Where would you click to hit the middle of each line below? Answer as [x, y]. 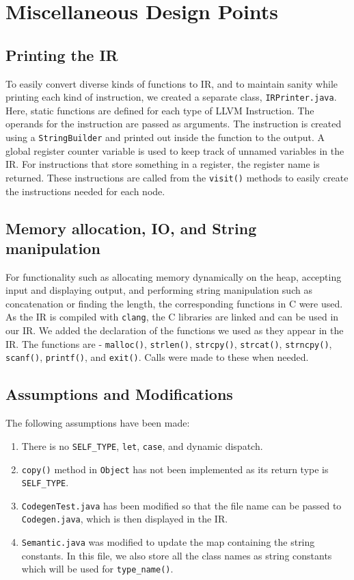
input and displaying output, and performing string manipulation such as [159, 290]
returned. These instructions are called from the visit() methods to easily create [177, 177]
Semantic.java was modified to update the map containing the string [168, 542]
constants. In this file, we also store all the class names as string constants [177, 555]
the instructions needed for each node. [85, 191]
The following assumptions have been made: [98, 423]
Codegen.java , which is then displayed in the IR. [125, 519]
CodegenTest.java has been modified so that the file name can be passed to [181, 505]
